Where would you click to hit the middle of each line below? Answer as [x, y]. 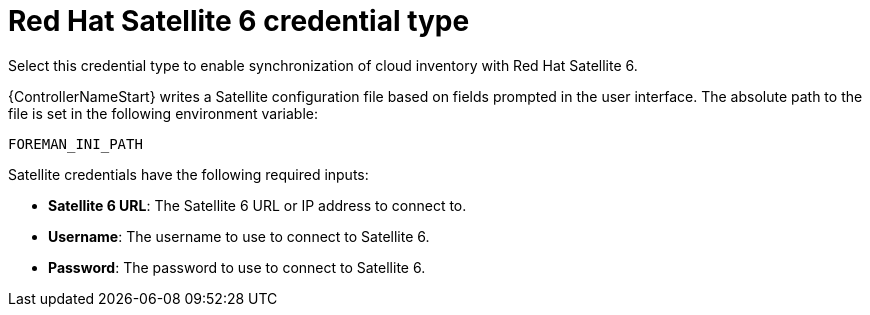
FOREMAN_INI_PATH [75, 143]
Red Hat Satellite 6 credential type [239, 21]
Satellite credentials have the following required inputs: [188, 174]
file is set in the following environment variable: [163, 113]
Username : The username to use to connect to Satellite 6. [239, 236]
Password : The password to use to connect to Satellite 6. [237, 267]
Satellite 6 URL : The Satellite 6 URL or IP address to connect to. [257, 205]
